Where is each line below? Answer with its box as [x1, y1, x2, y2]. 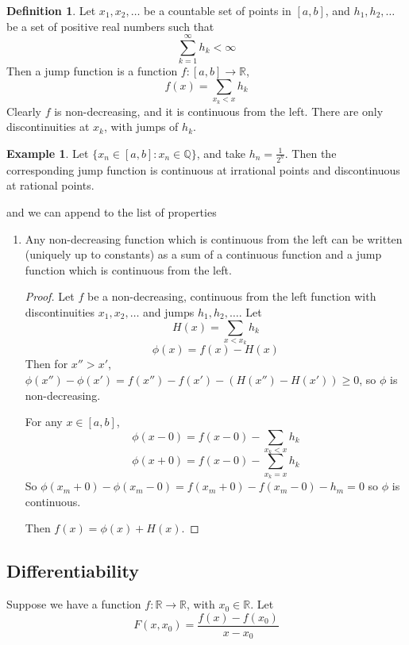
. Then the [284, 144, 337, 161]
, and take [196, 144, 246, 161]
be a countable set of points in [144, 2, 291, 18]
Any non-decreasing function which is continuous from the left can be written [25, 230, 403, 247]
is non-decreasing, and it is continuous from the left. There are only [54, 102, 384, 119]
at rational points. [6, 177, 95, 194]
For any [25, 413, 63, 430]
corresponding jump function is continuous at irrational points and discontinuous [6, 161, 400, 178]
